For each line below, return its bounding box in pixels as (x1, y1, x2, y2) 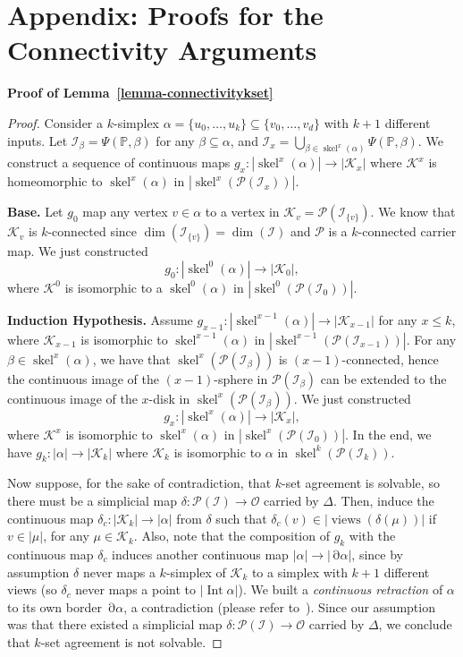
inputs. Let (7, 131, 68, 149)
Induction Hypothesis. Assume (7, 310, 193, 328)
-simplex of (165, 562, 226, 581)
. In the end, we (345, 424, 432, 443)
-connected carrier (358, 222, 457, 241)
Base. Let (7, 202, 63, 221)
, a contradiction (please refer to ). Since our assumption (123, 597, 435, 616)
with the (349, 526, 396, 545)
